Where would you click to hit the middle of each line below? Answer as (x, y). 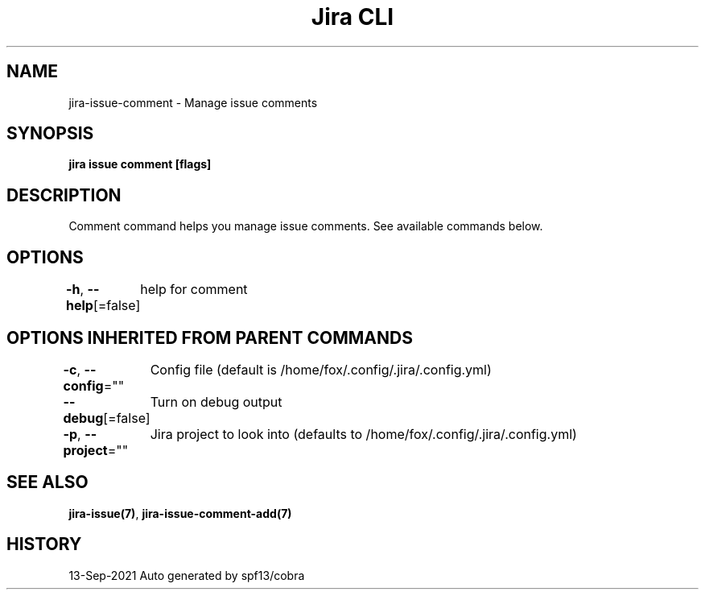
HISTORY (44, 544)
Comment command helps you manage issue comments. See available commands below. (306, 226)
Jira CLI (352, 17)
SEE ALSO (47, 482)
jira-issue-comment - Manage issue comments (193, 102)
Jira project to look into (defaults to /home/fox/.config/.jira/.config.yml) (363, 434)
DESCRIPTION (64, 195)
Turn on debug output (216, 401)
